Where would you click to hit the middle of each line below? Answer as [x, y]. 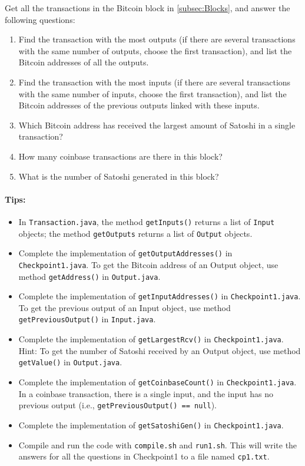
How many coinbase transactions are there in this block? [120, 156]
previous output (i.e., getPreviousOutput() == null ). [117, 405]
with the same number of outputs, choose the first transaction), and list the [155, 50]
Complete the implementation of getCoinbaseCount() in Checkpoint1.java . [158, 382]
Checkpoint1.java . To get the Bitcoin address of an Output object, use [148, 264]
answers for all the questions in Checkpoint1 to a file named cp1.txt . [144, 456]
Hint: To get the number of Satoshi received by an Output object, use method [160, 350]
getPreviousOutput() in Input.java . [87, 319]
